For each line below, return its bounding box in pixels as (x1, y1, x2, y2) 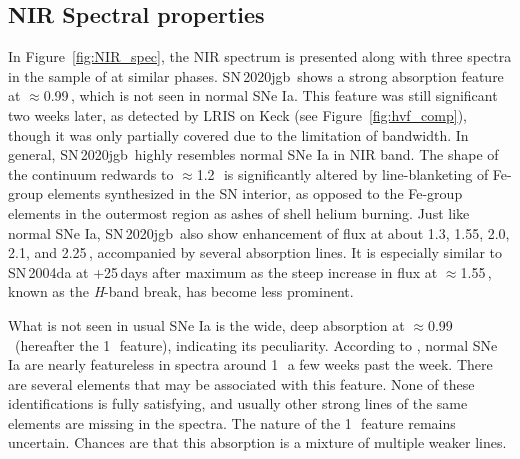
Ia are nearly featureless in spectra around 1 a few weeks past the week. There (8, 354, 493, 375)
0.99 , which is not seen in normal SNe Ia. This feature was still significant (43, 85, 498, 106)
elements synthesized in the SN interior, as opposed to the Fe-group (47, 183, 463, 204)
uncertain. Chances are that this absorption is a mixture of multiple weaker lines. (8, 432, 507, 453)
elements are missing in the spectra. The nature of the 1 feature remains (8, 412, 456, 433)
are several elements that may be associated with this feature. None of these (8, 373, 475, 394)
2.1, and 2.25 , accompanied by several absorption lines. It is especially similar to (8, 242, 503, 263)
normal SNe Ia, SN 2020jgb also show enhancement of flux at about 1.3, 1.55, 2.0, (8, 222, 510, 243)
